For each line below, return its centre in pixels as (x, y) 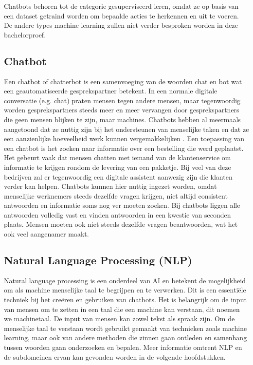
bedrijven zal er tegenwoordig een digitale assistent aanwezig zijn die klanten (118, 176)
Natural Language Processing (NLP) (98, 260)
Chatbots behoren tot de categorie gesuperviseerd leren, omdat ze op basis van (121, 6)
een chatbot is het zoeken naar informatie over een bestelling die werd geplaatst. (124, 148)
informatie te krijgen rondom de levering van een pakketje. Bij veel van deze (117, 167)
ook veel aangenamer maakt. (46, 234)
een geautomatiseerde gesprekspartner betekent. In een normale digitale (111, 91)
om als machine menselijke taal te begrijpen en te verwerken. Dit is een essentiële (125, 290)
